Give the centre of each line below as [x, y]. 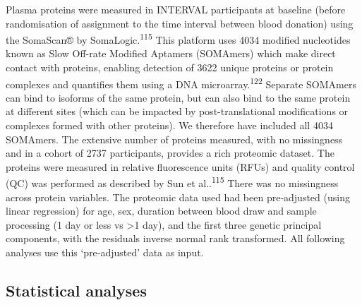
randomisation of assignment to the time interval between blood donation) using [180, 23]
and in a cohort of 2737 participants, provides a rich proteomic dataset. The [170, 153]
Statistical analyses [76, 291]
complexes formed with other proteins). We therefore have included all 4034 [169, 125]
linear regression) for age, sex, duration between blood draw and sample [161, 211]
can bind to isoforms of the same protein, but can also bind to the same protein [178, 97]
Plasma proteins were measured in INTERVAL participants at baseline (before [176, 9]
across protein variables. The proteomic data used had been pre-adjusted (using [178, 197]
